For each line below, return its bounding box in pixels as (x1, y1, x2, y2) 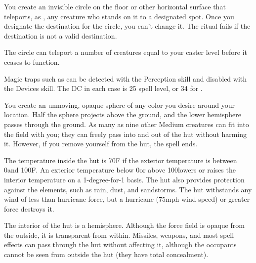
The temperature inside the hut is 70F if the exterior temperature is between (4, 155, 237, 165)
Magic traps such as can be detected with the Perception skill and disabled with (4, 73, 247, 84)
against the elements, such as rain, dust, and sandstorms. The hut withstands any (4, 184, 252, 194)
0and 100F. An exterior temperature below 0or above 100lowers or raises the (4, 165, 236, 175)
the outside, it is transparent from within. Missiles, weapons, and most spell (4, 229, 234, 240)
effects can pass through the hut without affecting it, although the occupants (4, 239, 237, 250)
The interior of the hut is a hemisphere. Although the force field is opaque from (4, 220, 245, 230)
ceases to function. (4, 56, 60, 67)
